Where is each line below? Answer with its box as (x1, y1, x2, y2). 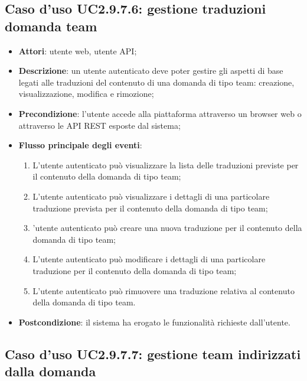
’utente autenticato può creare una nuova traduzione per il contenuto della (32, 222, 302, 234)
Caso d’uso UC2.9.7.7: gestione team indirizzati (5, 344, 301, 363)
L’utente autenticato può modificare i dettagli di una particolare (32, 253, 266, 265)
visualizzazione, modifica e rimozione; (18, 87, 154, 100)
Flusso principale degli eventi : (18, 139, 142, 151)
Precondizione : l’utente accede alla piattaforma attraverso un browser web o (18, 107, 302, 119)
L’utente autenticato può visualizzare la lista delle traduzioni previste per (32, 158, 299, 171)
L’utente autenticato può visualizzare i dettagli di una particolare (32, 190, 270, 202)
